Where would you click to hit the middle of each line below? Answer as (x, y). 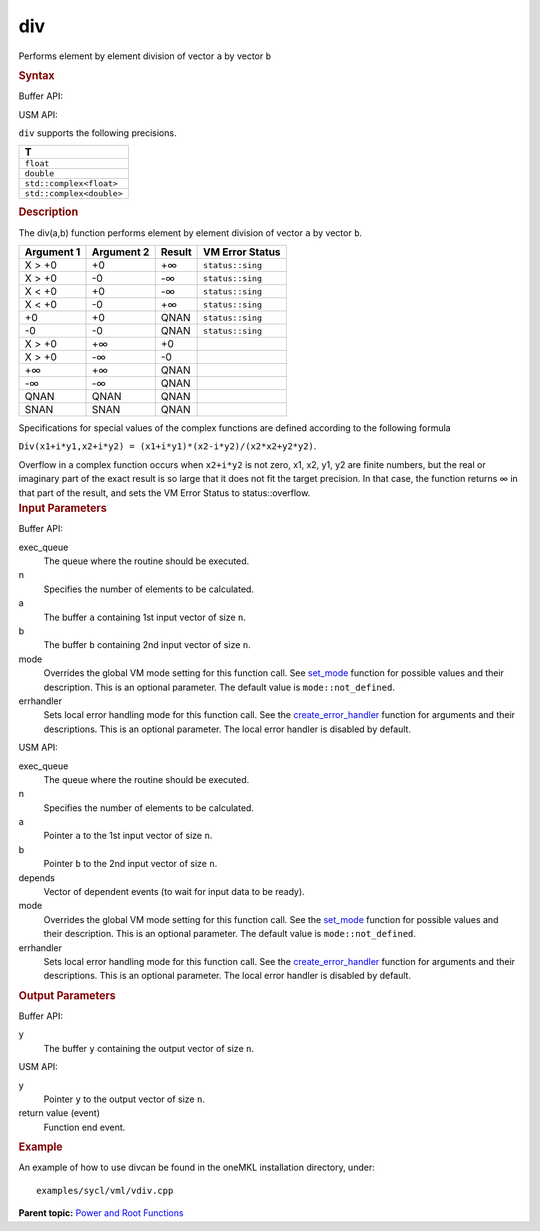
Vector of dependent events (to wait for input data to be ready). (174, 892)
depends (36, 877)
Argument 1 (52, 252)
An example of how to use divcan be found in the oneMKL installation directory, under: (196, 1167)
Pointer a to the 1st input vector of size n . (128, 836)
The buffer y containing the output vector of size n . (149, 1048)
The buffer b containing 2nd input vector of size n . (147, 645)
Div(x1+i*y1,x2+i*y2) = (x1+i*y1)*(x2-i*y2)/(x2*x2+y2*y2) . (167, 446)
